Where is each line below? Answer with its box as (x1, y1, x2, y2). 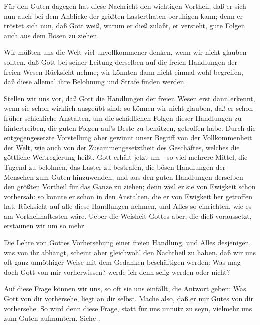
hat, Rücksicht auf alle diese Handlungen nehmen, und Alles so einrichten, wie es (4, 201, 252, 211)
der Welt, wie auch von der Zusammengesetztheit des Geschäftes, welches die (4, 142, 240, 152)
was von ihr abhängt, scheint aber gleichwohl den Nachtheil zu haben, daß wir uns (4, 247, 256, 257)
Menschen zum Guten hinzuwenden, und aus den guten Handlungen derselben (4, 171, 243, 182)
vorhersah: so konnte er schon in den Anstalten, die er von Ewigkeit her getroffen (4, 191, 252, 201)
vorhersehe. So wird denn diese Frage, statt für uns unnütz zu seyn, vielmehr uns (4, 303, 252, 313)
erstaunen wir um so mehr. (4, 220, 86, 231)
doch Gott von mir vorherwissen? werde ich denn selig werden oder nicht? (4, 266, 230, 277)
